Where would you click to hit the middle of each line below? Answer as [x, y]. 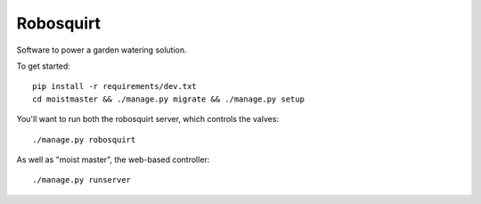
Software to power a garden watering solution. [102, 50]
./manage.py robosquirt [84, 139]
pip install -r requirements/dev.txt [115, 86]
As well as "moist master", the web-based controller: [113, 159]
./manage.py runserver [82, 180]
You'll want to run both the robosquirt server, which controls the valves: [148, 119]
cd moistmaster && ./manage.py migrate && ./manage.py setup [168, 99]
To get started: [44, 66]
